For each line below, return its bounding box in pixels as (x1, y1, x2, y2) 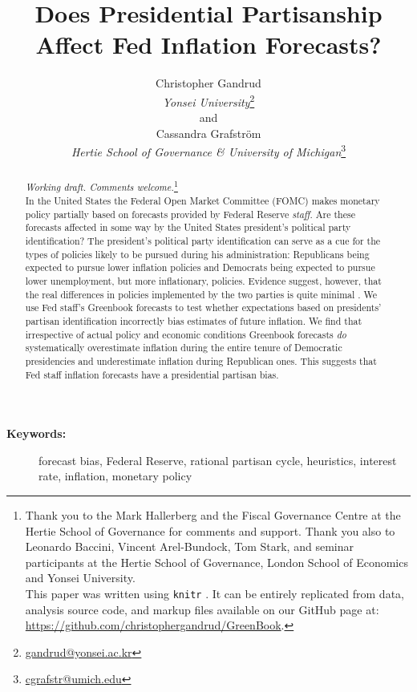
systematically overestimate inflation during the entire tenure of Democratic (25, 341, 342, 354)
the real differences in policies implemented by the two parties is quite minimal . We (25, 287, 378, 301)
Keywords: (6, 425, 67, 442)
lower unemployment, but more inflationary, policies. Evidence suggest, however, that (25, 273, 382, 287)
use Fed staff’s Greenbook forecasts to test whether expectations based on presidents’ (25, 301, 382, 314)
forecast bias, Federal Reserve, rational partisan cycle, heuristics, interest (38, 451, 397, 468)
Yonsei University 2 (162, 91, 255, 110)
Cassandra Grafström (156, 124, 261, 141)
